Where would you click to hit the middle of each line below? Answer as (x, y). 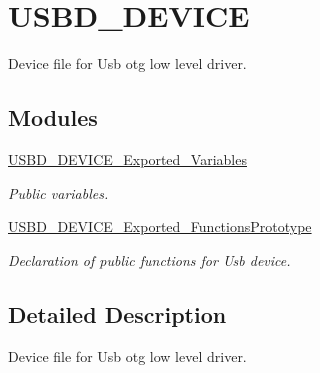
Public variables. (58, 192)
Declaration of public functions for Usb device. (149, 259)
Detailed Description (117, 313)
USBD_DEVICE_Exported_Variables (127, 158)
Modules (53, 117)
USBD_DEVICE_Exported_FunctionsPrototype (160, 226)
